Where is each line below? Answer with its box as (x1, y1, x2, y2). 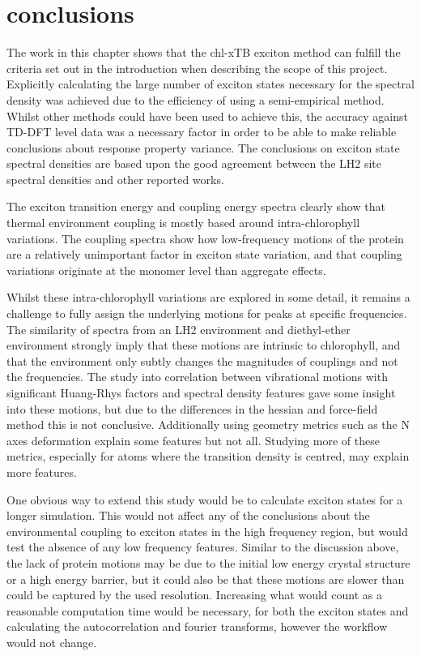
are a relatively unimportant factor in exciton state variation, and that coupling (6, 246, 402, 263)
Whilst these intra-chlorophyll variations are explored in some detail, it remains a (6, 289, 410, 306)
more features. (6, 463, 77, 480)
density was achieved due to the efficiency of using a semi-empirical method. (6, 91, 385, 108)
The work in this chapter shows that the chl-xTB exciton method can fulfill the (6, 44, 401, 61)
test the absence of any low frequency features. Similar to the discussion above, (6, 538, 399, 555)
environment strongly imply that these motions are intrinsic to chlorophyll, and (6, 337, 401, 354)
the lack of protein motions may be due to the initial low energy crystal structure (6, 554, 410, 571)
